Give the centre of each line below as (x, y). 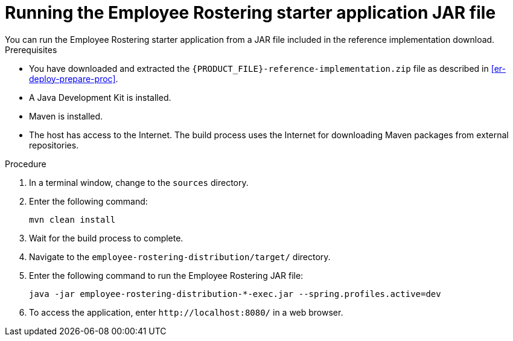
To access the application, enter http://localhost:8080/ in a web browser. (186, 312)
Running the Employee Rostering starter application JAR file (250, 13)
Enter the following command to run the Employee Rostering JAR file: (166, 275)
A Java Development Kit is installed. (100, 97)
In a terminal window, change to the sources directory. (139, 182)
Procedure (26, 164)
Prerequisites (31, 49)
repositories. (54, 145)
